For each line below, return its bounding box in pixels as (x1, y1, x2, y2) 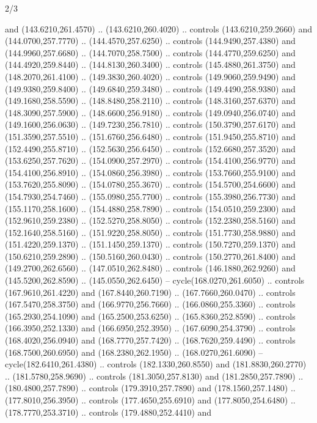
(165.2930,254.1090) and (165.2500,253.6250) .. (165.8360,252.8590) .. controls (5, 309, 296, 322)
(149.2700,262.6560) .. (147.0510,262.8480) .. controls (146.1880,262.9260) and (5, 262, 296, 274)
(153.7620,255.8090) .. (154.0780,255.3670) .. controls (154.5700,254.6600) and (5, 178, 296, 191)
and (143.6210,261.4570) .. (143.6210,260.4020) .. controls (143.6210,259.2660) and (5, 22, 312, 35)
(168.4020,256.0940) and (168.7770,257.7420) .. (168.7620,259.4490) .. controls (5, 334, 296, 347)
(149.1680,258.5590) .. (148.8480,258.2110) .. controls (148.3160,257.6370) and (5, 94, 296, 107)
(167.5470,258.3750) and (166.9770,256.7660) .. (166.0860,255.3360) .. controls (5, 298, 296, 311)
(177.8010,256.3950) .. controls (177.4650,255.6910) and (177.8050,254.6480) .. (5, 394, 296, 406)
